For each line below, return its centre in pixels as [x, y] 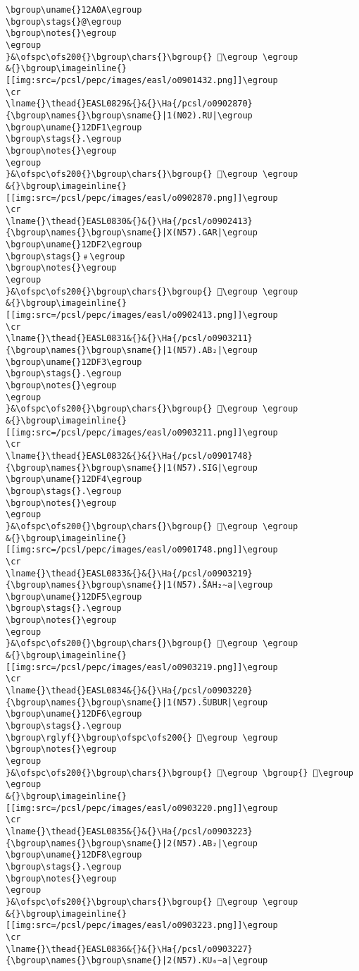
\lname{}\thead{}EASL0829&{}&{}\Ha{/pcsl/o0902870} [129, 104]
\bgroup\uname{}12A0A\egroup [74, 10]
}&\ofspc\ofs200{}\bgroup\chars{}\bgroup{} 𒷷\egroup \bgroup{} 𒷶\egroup [179, 773]
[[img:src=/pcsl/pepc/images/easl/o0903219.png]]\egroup [142, 667]
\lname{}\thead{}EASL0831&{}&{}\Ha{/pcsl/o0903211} [129, 339]
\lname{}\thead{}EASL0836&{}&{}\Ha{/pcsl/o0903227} [129, 949]
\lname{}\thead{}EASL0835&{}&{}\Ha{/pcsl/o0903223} [129, 831]
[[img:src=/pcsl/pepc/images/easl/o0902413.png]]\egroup [142, 315]
